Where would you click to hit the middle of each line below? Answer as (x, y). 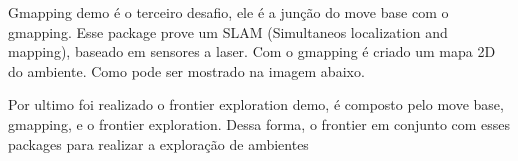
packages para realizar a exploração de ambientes (158, 143)
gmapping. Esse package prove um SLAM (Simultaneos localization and (228, 31)
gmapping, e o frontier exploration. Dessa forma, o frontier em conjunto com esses (259, 123)
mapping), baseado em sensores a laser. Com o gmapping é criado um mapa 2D (252, 51)
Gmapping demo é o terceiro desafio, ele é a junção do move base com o (228, 12)
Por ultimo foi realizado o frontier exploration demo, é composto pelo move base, (256, 104)
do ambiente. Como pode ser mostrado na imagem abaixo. (186, 70)
